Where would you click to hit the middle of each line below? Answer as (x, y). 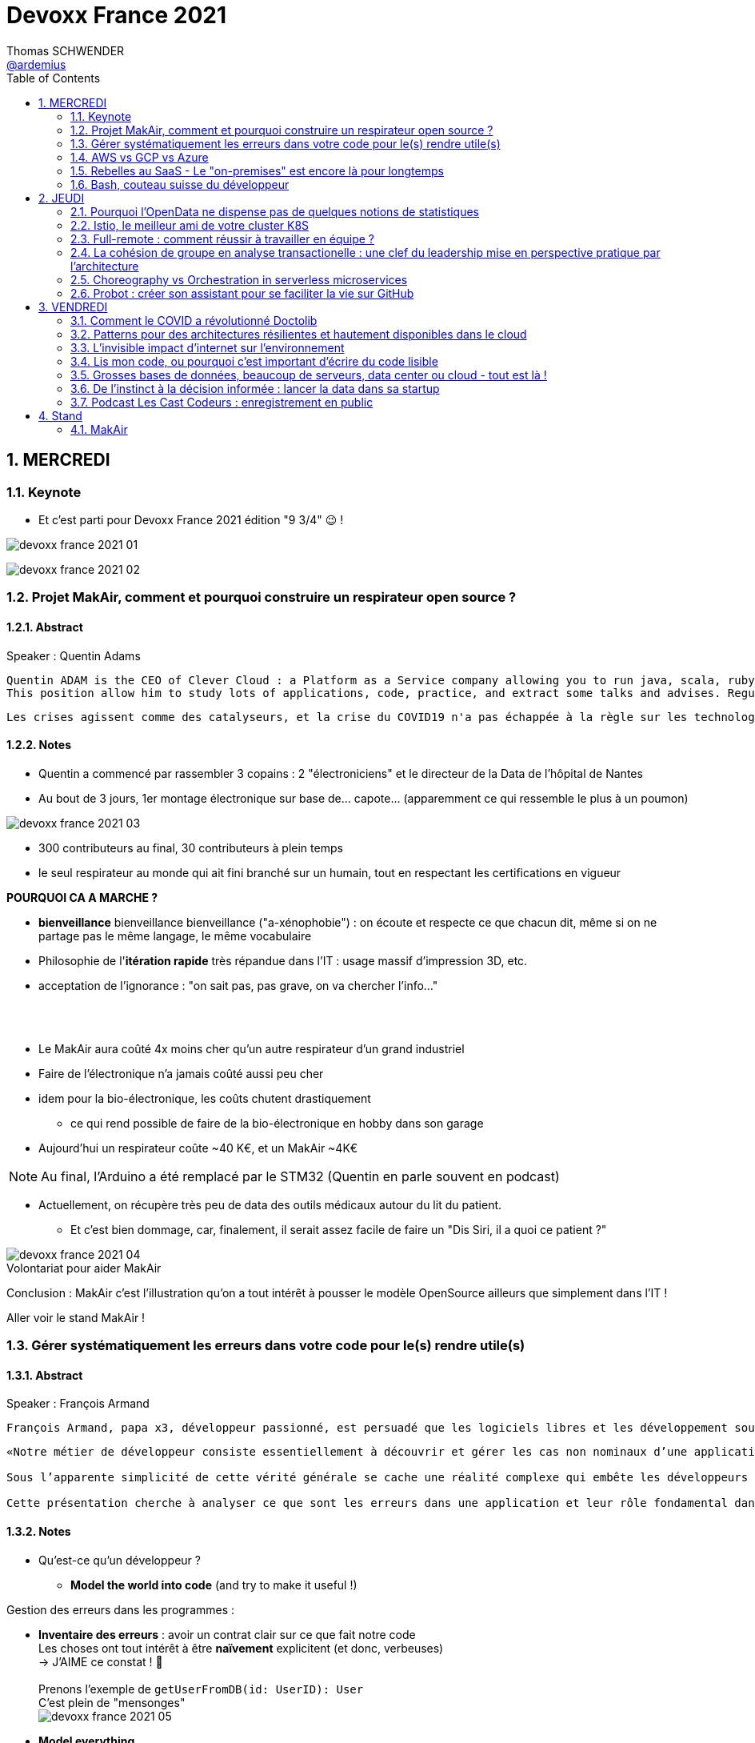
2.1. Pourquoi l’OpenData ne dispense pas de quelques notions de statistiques (275, 211)
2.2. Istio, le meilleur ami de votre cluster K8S (190, 225)
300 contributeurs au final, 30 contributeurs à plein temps (191, 847)
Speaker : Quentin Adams (74, 655)
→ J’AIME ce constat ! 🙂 (101, 1661)
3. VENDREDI (73, 307)
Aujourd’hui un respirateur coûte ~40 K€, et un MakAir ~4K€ (198, 1148)
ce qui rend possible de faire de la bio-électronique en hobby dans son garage (277, 1123)
